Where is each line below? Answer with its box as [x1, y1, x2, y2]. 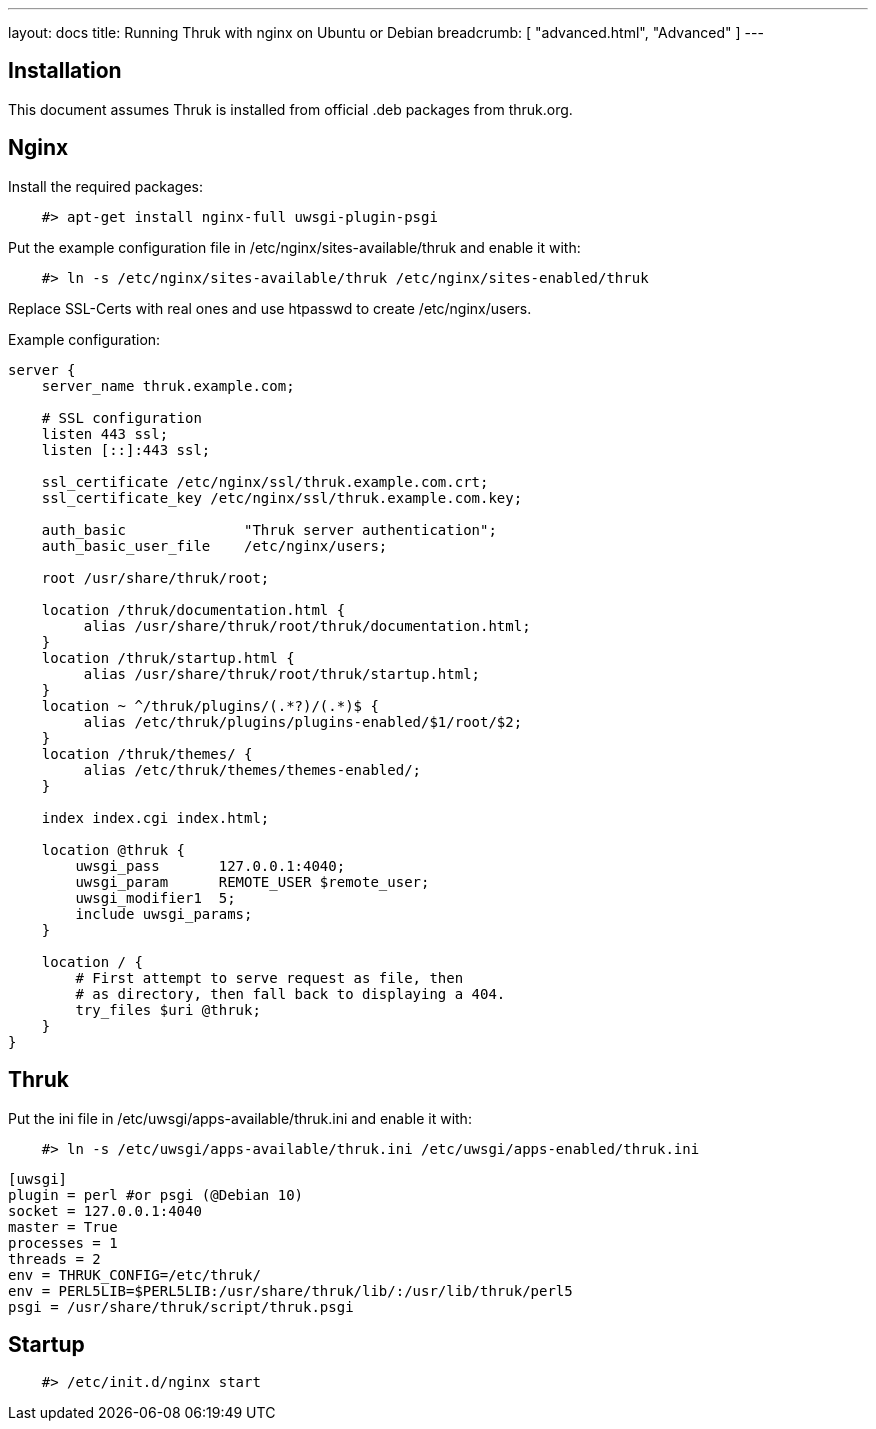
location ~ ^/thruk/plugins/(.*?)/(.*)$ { [41, 697, 379, 714]
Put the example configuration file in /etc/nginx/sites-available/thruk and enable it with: [8, 238, 581, 256]
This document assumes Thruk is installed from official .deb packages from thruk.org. [8, 100, 573, 118]
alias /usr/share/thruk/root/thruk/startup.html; [83, 665, 481, 682]
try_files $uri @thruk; [75, 1001, 261, 1018]
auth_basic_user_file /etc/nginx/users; [41, 537, 388, 554]
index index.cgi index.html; [41, 809, 270, 826]
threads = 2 [8, 1250, 101, 1267]
